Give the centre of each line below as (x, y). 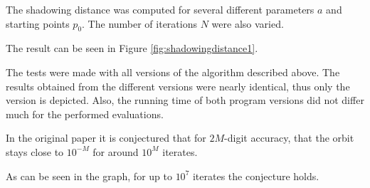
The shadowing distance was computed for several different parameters (160, 9)
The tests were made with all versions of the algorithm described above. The (173, 72)
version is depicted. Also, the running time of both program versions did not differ (185, 100)
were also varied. (248, 23)
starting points (38, 23)
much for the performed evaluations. (85, 114)
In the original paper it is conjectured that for (106, 138)
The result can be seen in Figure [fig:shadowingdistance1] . (132, 48)
